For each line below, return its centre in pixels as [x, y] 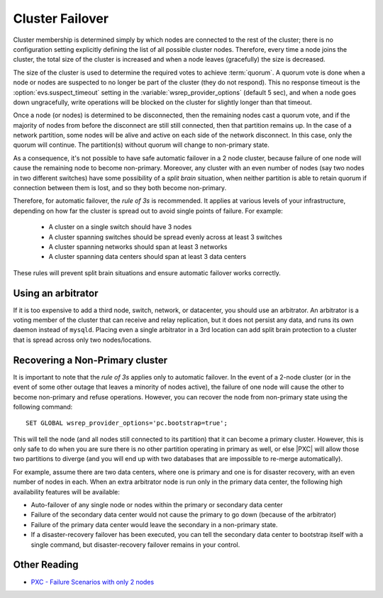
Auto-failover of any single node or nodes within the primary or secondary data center [157, 505]
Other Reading [46, 565]
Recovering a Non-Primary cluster [90, 360]
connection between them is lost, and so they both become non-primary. [120, 188]
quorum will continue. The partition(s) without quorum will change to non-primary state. [141, 145]
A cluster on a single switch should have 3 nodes [120, 227]
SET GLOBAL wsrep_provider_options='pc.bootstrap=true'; [127, 423]
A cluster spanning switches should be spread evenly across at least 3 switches [166, 237]
